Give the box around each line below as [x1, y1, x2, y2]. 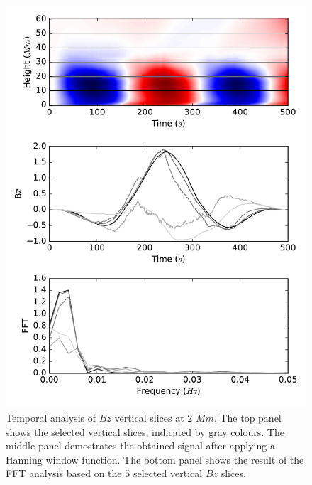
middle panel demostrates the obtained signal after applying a [6, 438, 275, 453]
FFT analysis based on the [6, 466, 122, 481]
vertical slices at [114, 410, 184, 425]
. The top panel [213, 410, 282, 425]
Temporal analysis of [6, 410, 96, 425]
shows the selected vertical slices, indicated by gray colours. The [6, 424, 284, 439]
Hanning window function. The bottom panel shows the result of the [6, 452, 304, 467]
